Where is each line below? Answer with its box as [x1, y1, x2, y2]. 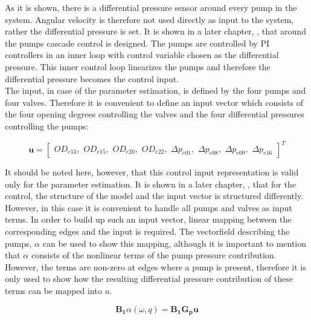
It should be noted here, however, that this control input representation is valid [5, 166, 299, 178]
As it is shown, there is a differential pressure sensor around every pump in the [5, 1, 297, 13]
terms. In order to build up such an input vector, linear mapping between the [5, 213, 292, 226]
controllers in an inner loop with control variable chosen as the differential [5, 48, 279, 61]
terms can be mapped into [5, 284, 102, 296]
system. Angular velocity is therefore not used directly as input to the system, [5, 13, 294, 25]
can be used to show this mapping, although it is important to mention [42, 237, 307, 249]
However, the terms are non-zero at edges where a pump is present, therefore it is [5, 260, 306, 273]
